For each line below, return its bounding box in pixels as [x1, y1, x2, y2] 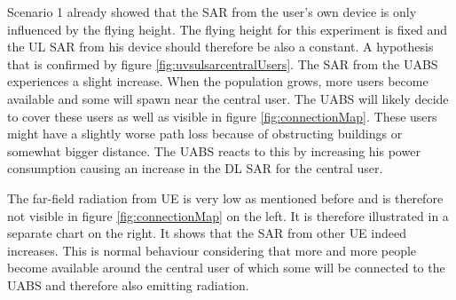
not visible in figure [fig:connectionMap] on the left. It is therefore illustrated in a [7, 206, 449, 225]
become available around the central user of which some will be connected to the [7, 258, 445, 277]
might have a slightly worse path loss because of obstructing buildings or [7, 124, 403, 143]
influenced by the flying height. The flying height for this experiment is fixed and [7, 20, 448, 38]
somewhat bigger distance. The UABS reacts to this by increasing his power [7, 141, 421, 160]
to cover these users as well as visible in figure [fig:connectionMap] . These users [7, 107, 437, 125]
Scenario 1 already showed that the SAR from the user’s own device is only [7, 3, 417, 20]
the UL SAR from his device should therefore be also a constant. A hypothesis [7, 37, 434, 56]
